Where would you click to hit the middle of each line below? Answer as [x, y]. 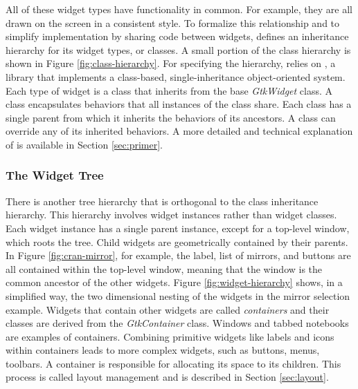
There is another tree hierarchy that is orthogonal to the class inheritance [162, 201]
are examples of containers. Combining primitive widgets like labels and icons [170, 336]
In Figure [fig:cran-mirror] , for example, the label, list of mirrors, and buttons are [178, 255]
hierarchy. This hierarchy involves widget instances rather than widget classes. [171, 215]
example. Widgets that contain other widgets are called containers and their [168, 309]
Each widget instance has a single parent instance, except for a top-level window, [178, 228]
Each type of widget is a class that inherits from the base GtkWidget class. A [169, 90]
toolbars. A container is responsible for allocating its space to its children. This [173, 363]
